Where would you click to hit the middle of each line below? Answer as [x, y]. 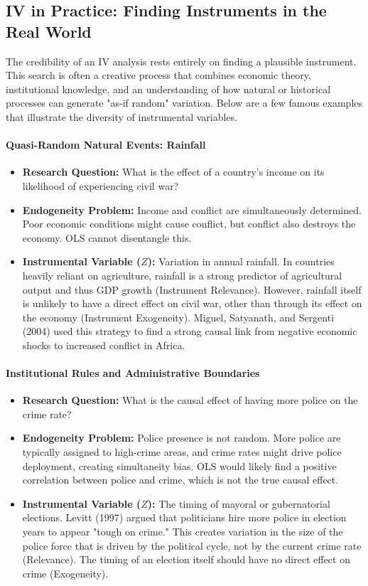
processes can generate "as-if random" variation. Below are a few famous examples [184, 103]
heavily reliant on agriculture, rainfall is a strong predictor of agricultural [182, 275]
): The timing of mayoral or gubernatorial [239, 503]
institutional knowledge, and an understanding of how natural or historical [168, 89]
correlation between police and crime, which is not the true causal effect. [180, 480]
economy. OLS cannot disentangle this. [107, 237]
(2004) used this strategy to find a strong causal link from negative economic [190, 331]
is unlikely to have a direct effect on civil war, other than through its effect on [192, 303]
